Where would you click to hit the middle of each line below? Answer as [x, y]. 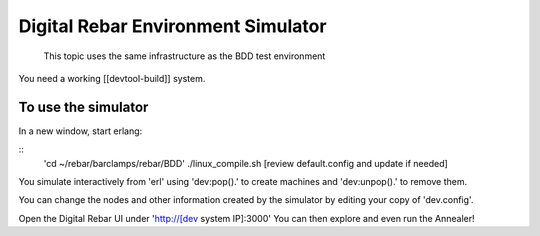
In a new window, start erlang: [80, 131]
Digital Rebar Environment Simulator [172, 26]
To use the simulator [83, 106]
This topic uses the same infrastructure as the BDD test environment [184, 56]
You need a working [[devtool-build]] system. [112, 78]
